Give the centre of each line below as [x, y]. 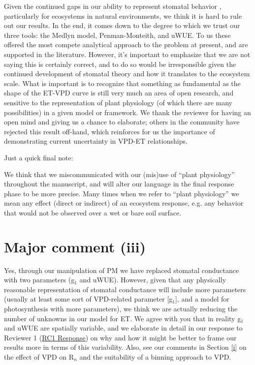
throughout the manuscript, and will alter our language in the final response [119, 184]
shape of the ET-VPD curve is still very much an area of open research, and [119, 93]
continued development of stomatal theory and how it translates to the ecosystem [127, 74]
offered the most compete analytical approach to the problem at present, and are [126, 45]
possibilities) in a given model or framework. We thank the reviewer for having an [127, 112]
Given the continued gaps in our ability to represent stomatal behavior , [113, 6]
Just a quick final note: [39, 157]
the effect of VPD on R [39, 356]
